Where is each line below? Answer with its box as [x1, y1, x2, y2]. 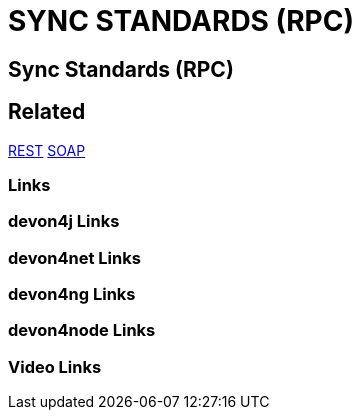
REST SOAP [8, 141, 86, 159]
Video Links [8, 356, 102, 377]
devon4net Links [8, 247, 141, 268]
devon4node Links [8, 320, 156, 341]
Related [8, 99, 86, 125]
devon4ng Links [8, 284, 136, 305]
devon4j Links [8, 211, 120, 232]
